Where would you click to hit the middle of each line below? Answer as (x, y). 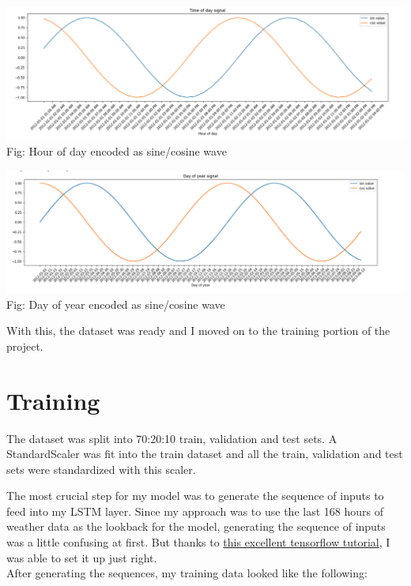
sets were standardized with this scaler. (101, 469)
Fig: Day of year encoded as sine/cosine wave (116, 304)
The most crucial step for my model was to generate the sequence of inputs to (195, 496)
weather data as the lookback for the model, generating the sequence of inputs (196, 526)
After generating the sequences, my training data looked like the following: (187, 573)
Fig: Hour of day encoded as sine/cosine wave (117, 151)
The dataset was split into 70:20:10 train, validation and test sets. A (172, 438)
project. (25, 346)
